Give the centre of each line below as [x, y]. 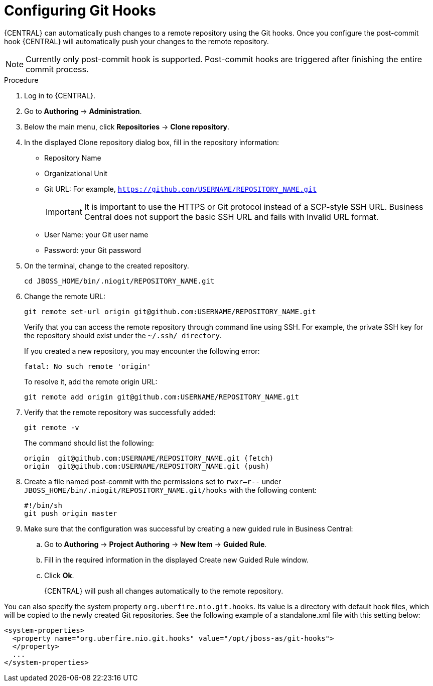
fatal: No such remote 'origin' [88, 366]
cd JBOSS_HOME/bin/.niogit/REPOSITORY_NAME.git [119, 281]
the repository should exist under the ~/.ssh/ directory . [123, 335]
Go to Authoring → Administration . [83, 111]
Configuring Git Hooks [80, 11]
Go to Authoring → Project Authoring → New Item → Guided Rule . [156, 544]
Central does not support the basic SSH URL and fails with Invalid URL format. [231, 217]
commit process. [57, 69]
